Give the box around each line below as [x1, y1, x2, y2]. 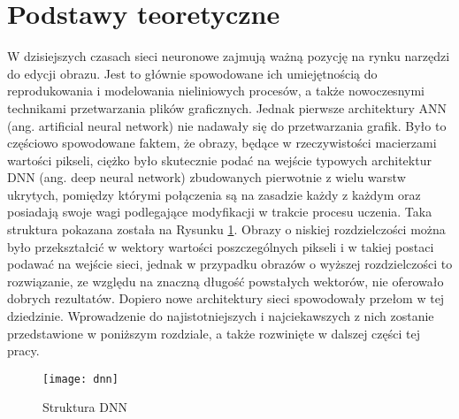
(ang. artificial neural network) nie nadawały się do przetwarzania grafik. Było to [7, 116, 447, 134]
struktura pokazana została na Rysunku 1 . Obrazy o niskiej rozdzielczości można [7, 220, 446, 239]
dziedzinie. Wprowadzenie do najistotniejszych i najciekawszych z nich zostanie [7, 307, 434, 325]
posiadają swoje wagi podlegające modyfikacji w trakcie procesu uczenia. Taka [7, 202, 432, 221]
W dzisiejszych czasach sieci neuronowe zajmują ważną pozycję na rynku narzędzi [7, 47, 450, 65]
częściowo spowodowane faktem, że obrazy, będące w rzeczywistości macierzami [7, 133, 437, 152]
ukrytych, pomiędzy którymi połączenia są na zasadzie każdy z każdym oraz [7, 185, 421, 203]
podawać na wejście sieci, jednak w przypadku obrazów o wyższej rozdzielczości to [7, 255, 453, 273]
